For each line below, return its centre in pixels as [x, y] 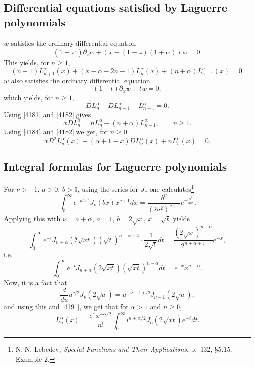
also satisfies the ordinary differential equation [80, 80]
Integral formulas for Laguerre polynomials [115, 167]
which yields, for [29, 97]
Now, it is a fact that [36, 282]
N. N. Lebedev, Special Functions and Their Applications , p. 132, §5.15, [124, 349]
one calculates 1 [172, 188]
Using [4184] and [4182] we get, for [56, 131]
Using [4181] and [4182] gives [48, 114]
